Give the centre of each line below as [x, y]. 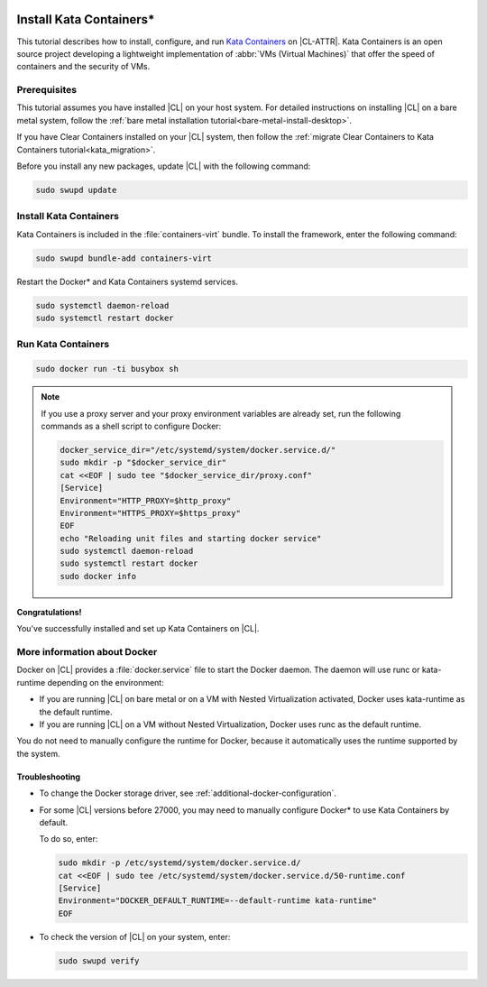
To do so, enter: [69, 839]
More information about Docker [87, 652]
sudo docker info [98, 576]
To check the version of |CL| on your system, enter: [135, 936]
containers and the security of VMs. [83, 67]
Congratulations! [49, 612]
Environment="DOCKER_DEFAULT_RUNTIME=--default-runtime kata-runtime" [218, 901]
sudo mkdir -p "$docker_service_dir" [143, 463]
